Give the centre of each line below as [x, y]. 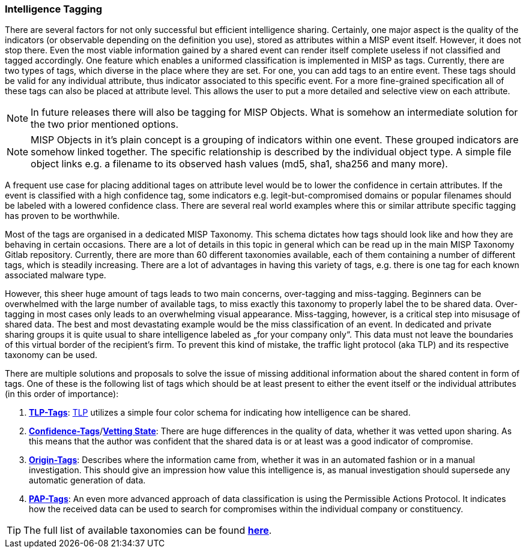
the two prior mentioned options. [105, 124]
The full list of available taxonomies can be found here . [148, 531]
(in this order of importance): [62, 394]
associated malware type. [56, 275]
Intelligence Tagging [54, 9]
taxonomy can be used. [51, 355]
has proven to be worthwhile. [62, 216]
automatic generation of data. [87, 480]
